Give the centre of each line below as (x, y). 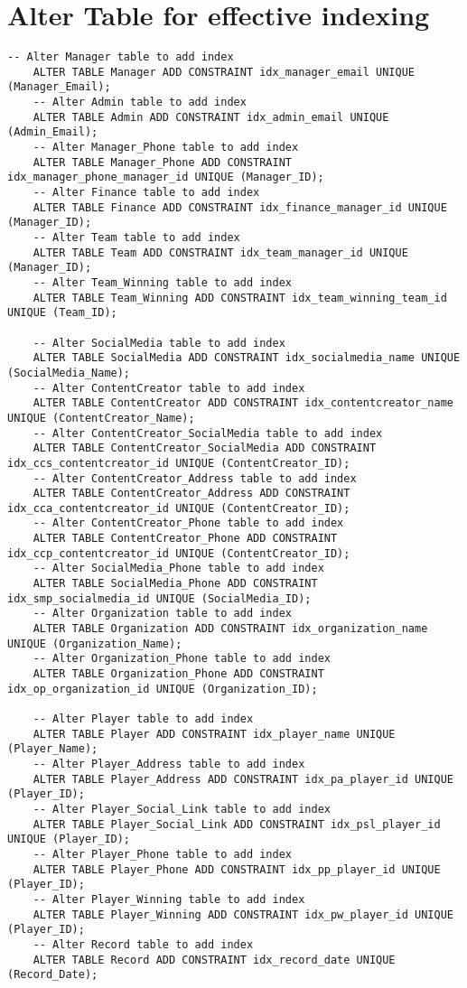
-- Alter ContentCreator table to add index (169, 388)
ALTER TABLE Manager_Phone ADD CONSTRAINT (162, 162)
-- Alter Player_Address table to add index (169, 764)
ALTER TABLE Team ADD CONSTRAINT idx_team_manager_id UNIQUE (220, 252)
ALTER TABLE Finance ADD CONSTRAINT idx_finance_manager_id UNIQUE (240, 207)
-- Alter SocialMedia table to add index (159, 343)
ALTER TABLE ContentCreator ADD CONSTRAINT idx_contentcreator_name (243, 403)
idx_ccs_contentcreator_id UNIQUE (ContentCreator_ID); (179, 463)
